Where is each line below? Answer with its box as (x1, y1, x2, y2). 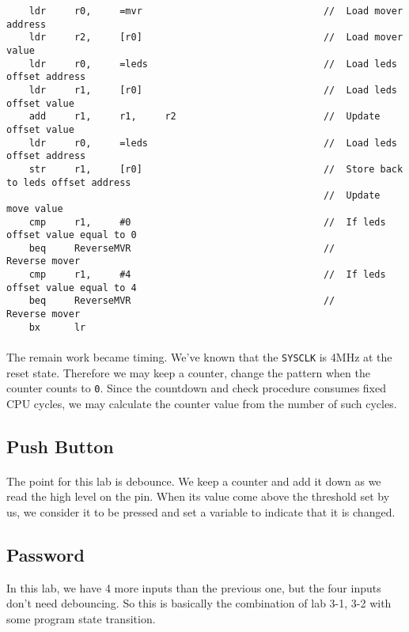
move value (6, 202, 63, 214)
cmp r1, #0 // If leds (28, 216, 386, 228)
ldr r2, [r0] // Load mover (28, 32, 403, 44)
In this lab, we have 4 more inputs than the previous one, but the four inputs (6, 579, 381, 596)
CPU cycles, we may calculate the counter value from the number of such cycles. (6, 395, 397, 411)
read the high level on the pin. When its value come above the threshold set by (6, 488, 390, 505)
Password (6, 543, 85, 567)
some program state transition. (6, 611, 156, 627)
